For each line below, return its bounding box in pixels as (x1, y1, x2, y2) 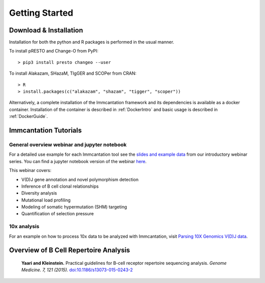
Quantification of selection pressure (21, 211, 94, 217)
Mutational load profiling (21, 197, 71, 203)
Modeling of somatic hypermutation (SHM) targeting (21, 204, 127, 210)
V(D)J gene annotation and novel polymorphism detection (21, 176, 139, 182)
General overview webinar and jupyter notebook (9, 141, 127, 148)
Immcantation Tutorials (9, 126, 82, 135)
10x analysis (9, 223, 39, 230)
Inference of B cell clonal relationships (21, 183, 99, 189)
